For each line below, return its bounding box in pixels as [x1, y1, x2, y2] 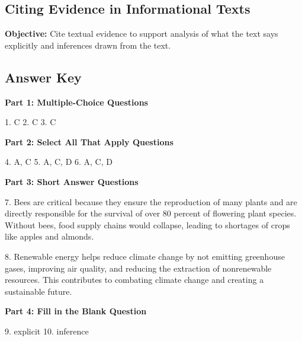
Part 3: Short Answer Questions [5, 175, 139, 187]
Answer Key [5, 68, 82, 86]
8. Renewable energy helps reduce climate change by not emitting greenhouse [5, 250, 285, 262]
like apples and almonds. [5, 230, 94, 243]
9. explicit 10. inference [5, 324, 89, 337]
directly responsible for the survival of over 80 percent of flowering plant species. [5, 207, 297, 219]
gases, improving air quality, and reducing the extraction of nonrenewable [5, 262, 272, 274]
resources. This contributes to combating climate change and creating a [5, 273, 264, 286]
